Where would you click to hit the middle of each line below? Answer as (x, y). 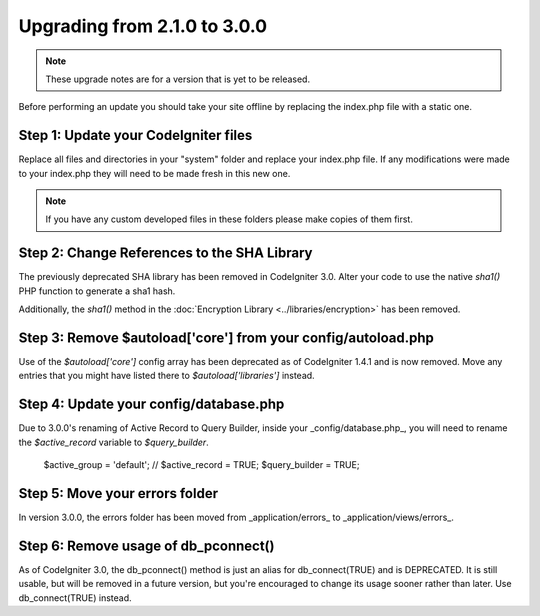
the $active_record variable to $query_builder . (113, 442)
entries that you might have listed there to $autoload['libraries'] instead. (166, 376)
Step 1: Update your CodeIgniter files (135, 135)
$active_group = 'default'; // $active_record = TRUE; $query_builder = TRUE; (201, 465)
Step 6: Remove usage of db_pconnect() (146, 545)
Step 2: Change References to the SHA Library (165, 253)
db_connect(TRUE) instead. (75, 597)
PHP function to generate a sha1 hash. (97, 291)
